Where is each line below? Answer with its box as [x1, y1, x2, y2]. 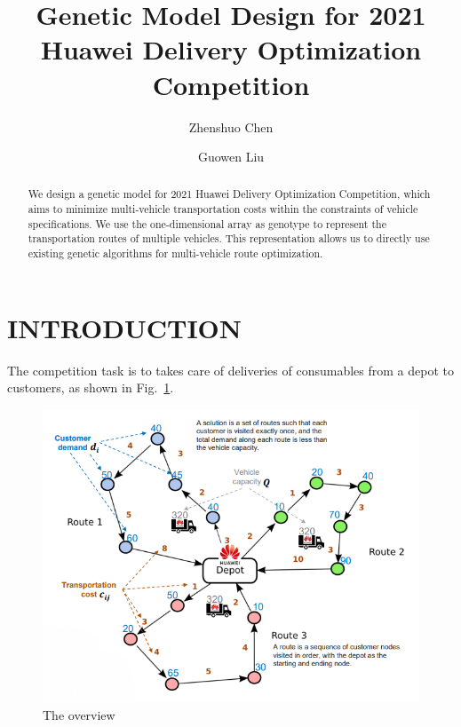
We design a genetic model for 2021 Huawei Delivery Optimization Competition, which [28, 186, 431, 202]
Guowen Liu [197, 147, 265, 166]
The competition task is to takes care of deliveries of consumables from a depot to [7, 360, 454, 379]
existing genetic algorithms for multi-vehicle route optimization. [28, 246, 323, 261]
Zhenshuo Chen [188, 117, 274, 136]
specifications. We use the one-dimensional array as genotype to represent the [28, 216, 386, 231]
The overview [43, 705, 115, 723]
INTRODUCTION [7, 309, 242, 345]
